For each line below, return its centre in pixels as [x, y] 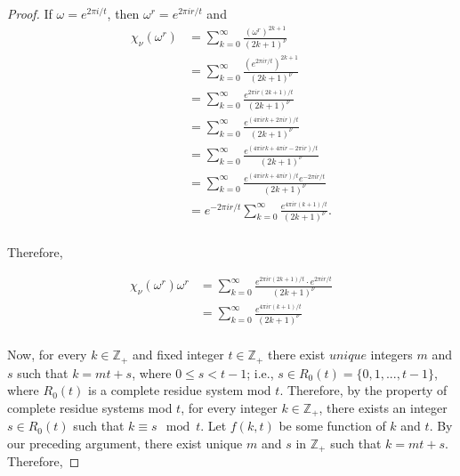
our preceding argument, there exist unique [125, 443]
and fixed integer [178, 355]
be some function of [332, 426]
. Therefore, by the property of [363, 390]
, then [123, 13]
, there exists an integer [383, 407]
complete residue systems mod [90, 407]
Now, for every [47, 355]
